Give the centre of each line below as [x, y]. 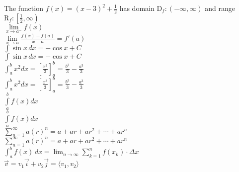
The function [24, 8]
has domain [137, 8]
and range [220, 8]
